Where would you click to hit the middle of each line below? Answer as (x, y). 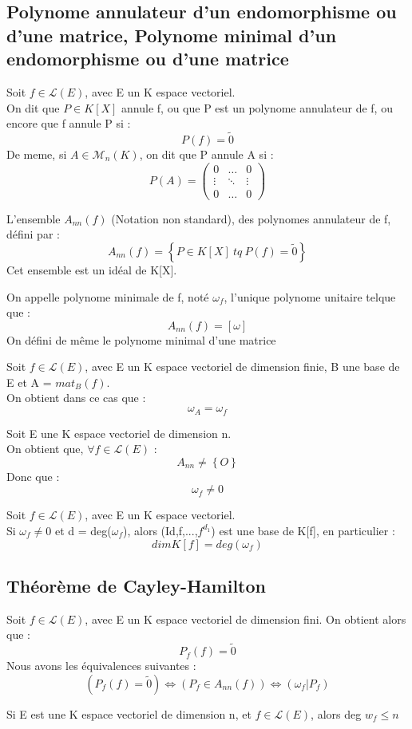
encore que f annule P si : (69, 123)
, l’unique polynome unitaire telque (310, 296)
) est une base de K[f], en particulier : (303, 530)
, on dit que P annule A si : (206, 154)
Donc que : (33, 476)
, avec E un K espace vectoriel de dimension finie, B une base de (242, 366)
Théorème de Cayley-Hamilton (136, 585)
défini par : (33, 234)
